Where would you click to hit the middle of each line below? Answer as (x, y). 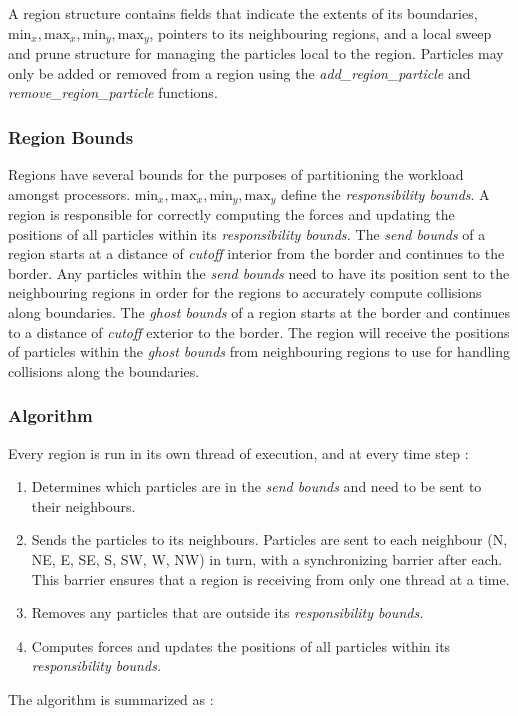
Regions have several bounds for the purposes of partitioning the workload (236, 174)
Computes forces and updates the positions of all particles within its (241, 645)
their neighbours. (83, 505)
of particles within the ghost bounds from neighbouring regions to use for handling (259, 351)
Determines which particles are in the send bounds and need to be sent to (256, 486)
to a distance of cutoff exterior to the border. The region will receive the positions (259, 331)
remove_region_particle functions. (113, 92)
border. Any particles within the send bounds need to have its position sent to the (259, 272)
